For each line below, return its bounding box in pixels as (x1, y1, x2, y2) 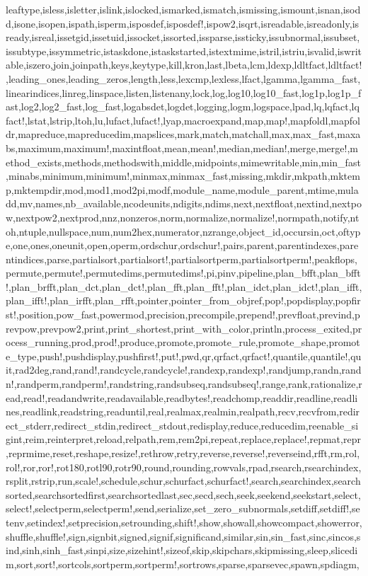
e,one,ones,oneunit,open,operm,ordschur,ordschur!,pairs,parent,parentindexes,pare (6, 238, 359, 253)
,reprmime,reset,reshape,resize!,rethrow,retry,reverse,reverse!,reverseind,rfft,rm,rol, (6, 446, 360, 460)
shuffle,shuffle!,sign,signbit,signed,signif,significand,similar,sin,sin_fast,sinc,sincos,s (6, 529, 361, 543)
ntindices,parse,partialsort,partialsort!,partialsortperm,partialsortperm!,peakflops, (6, 251, 357, 266)
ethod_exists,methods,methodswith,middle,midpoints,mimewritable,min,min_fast (6, 154, 361, 169)
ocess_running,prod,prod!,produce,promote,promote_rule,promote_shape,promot (6, 335, 360, 350)
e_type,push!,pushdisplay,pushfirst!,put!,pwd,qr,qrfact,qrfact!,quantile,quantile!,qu (6, 348, 362, 363)
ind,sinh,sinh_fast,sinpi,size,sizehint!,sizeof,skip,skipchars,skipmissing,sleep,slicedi (6, 543, 358, 558)
